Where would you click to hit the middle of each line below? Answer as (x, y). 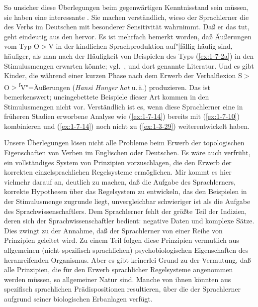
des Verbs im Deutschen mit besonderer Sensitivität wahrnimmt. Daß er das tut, (127, 27)
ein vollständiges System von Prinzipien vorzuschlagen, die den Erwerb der (118, 162)
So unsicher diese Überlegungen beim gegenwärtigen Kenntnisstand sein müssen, (127, 7)
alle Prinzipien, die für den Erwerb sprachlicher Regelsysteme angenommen (119, 269)
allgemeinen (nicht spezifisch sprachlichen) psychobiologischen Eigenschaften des (126, 250)
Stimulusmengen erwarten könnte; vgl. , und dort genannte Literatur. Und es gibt (129, 65)
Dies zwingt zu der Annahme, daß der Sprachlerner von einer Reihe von (113, 230)
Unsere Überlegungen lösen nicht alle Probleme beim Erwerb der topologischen (124, 143)
